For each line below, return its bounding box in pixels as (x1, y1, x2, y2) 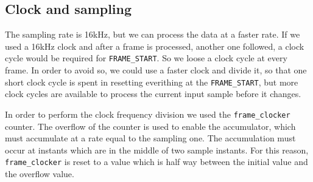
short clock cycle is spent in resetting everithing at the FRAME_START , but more (5, 75, 298, 88)
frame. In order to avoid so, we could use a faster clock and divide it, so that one (5, 64, 307, 76)
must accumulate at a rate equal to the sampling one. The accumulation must (5, 132, 296, 144)
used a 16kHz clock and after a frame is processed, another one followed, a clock (5, 39, 304, 52)
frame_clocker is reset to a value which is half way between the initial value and (5, 155, 308, 168)
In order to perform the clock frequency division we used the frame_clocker (5, 107, 290, 120)
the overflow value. (5, 167, 74, 180)
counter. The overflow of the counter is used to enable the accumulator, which (5, 120, 296, 132)
